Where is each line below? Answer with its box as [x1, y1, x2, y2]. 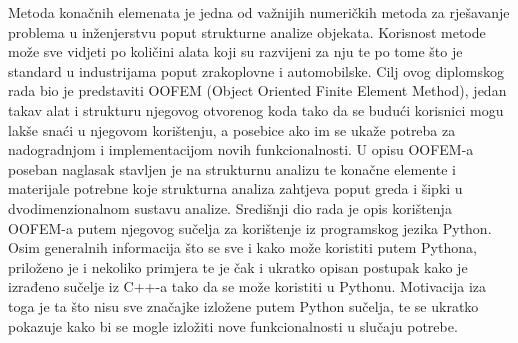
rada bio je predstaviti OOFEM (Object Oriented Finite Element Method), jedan [8, 80, 507, 101]
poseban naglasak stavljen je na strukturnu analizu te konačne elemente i [8, 158, 456, 179]
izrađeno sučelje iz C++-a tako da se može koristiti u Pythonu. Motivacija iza [8, 276, 487, 297]
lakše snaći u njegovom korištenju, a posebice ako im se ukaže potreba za [8, 119, 456, 140]
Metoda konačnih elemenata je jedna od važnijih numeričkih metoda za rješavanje [8, 2, 510, 22]
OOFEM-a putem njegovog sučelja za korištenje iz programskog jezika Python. [8, 217, 492, 238]
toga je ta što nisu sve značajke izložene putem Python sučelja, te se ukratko [8, 295, 479, 316]
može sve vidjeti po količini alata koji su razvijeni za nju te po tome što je [8, 41, 463, 62]
